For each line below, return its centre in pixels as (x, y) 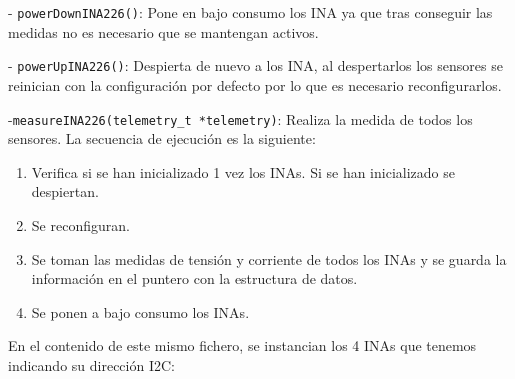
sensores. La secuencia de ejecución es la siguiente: (162, 138)
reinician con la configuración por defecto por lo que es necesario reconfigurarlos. (255, 84)
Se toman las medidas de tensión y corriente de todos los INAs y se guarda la (269, 258)
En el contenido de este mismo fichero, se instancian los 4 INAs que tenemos (242, 345)
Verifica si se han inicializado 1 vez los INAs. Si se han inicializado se (243, 171)
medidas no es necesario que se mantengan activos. (163, 31)
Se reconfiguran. (80, 224)
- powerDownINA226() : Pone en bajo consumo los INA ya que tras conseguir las (250, 12)
